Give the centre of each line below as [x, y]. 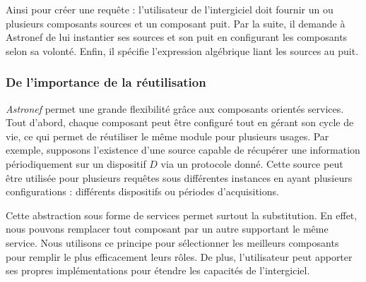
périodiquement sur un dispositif [76, 163]
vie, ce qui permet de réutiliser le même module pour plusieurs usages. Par [167, 136]
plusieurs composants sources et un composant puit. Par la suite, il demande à [176, 23]
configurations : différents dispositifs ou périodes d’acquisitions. [142, 191]
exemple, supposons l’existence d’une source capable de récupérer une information [183, 150]
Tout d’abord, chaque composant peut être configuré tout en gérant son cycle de [180, 122]
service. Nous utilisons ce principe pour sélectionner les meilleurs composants [172, 242]
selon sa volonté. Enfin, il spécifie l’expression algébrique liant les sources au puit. [182, 50]
